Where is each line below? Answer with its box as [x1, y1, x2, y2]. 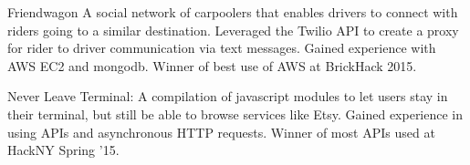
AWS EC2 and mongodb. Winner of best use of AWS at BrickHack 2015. [7, 56, 417, 75]
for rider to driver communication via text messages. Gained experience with [7, 38, 436, 57]
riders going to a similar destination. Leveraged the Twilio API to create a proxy [7, 20, 459, 39]
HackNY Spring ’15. [7, 140, 120, 160]
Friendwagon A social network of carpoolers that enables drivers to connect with [7, 3, 458, 21]
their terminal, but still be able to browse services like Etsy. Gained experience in [7, 104, 464, 123]
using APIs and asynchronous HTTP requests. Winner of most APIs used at [7, 122, 435, 141]
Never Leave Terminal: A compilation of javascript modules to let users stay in [7, 87, 448, 106]
